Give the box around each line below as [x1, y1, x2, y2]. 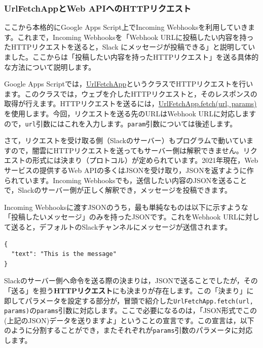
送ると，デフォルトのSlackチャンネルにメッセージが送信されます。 [11, 221, 232, 232]
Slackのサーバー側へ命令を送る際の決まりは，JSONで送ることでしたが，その [4, 275, 258, 286]
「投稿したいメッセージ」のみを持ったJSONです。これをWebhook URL [4, 211, 238, 222]
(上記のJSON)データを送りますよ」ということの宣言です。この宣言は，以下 [4, 315, 254, 325]
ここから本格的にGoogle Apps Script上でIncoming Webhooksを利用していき [4, 22, 248, 32]
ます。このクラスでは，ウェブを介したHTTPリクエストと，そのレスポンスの [4, 88, 257, 99]
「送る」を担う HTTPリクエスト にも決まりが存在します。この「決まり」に [4, 285, 254, 295]
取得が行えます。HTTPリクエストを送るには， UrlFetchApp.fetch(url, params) [4, 98, 257, 109]
